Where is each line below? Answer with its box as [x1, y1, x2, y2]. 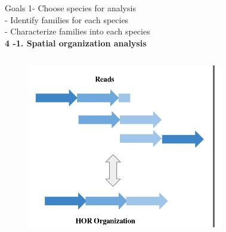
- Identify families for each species [5, 13, 129, 26]
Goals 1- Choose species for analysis [5, 2, 136, 14]
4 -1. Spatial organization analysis [5, 36, 147, 49]
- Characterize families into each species [5, 25, 150, 37]
